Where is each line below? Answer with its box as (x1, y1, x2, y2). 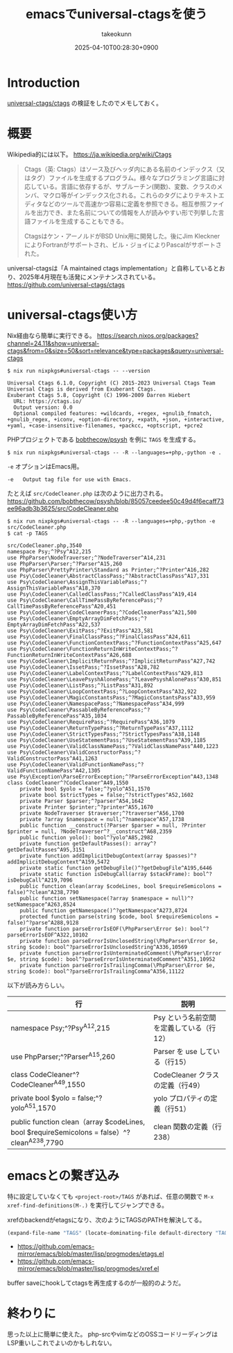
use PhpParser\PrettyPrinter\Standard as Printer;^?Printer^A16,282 (7, 566, 209, 574)
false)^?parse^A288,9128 (7, 919, 79, 926)
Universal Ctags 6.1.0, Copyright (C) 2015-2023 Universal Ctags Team (7, 380, 216, 387)
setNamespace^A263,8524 (7, 901, 76, 908)
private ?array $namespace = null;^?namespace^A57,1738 (19, 816, 185, 823)
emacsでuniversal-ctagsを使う (25, 6, 208, 22)
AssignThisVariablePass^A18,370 (7, 585, 101, 592)
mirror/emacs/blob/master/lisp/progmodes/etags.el (17, 1249, 164, 1258)
